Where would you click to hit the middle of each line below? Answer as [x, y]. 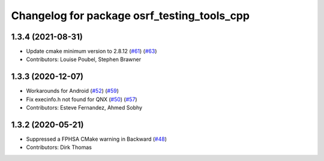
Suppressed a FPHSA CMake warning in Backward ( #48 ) [97, 139]
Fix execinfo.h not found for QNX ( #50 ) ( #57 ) [82, 99]
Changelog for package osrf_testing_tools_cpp [130, 16]
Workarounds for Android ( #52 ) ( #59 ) [73, 91]
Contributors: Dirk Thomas [59, 147]
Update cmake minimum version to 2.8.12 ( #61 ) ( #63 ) [91, 51]
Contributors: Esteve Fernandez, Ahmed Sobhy [84, 108]
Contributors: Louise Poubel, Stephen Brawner [83, 59]
